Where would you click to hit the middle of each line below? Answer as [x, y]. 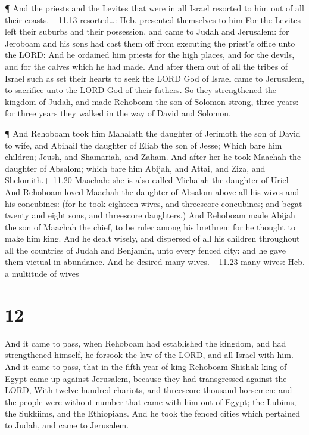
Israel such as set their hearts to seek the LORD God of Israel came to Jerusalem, [154, 78]
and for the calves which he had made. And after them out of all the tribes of [146, 66]
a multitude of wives [42, 274]
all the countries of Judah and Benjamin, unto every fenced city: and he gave [145, 250]
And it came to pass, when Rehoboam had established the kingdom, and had [146, 343]
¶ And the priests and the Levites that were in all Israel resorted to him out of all [154, 8]
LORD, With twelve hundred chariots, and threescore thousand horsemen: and [149, 390]
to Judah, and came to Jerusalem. [67, 425]
